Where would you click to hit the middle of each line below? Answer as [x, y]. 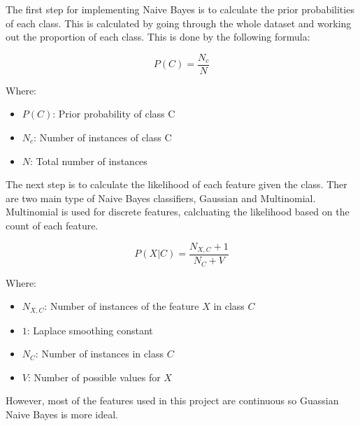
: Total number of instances [89, 161]
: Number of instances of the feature [122, 306]
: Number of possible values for [94, 377]
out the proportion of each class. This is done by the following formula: [158, 37]
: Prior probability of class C [114, 114]
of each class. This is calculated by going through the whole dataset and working [179, 23]
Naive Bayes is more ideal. [62, 414]
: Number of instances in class [99, 354]
